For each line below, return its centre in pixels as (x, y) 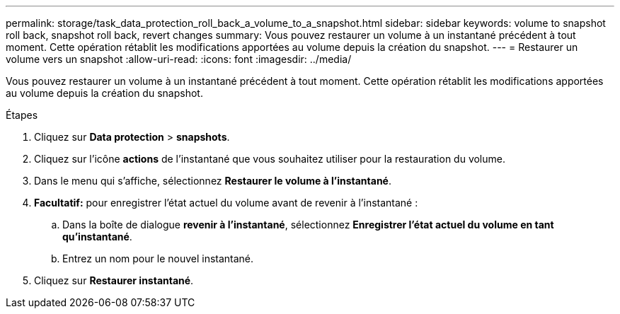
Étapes (22, 115)
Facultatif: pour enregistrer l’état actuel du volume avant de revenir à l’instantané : (226, 203)
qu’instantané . (97, 237)
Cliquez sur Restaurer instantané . (114, 280)
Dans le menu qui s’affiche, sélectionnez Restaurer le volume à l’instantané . (213, 181)
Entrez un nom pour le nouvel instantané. (158, 258)
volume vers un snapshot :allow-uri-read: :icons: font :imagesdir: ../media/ (179, 59)
